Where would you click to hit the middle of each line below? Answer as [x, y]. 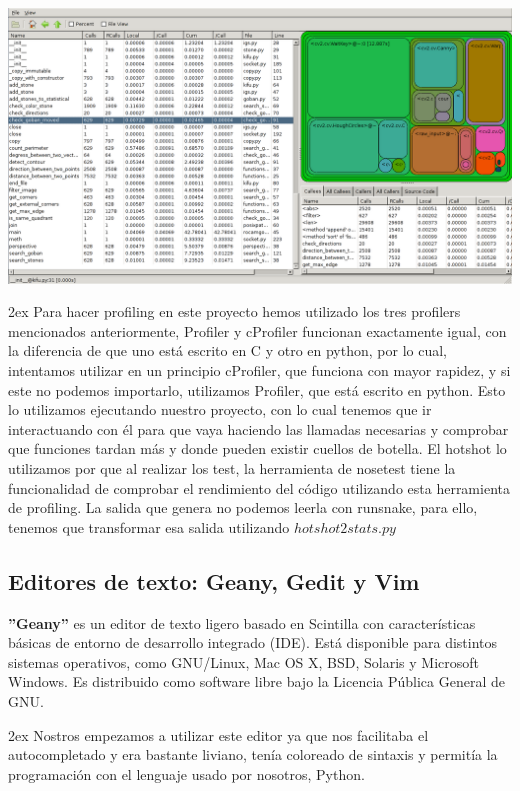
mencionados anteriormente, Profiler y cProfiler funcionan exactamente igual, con [257, 330]
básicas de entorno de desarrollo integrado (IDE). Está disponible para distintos [253, 642]
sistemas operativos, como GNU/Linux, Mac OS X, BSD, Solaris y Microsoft [244, 661]
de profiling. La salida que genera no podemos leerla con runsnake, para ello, [243, 507]
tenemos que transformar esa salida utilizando [149, 526]
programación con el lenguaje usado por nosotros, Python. [186, 773]
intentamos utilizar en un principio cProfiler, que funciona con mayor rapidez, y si [259, 370]
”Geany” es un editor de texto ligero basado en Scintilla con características [242, 622]
